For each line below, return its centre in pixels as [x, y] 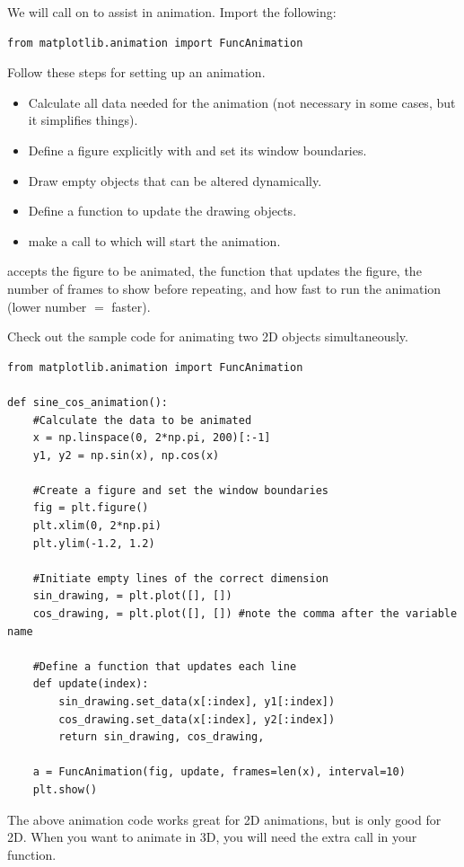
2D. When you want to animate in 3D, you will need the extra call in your [212, 837]
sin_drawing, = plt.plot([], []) [132, 596]
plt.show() [65, 789]
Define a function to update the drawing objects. [162, 211]
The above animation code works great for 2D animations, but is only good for [224, 819]
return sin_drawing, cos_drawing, [162, 737]
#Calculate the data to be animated [142, 420]
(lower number [47, 306]
